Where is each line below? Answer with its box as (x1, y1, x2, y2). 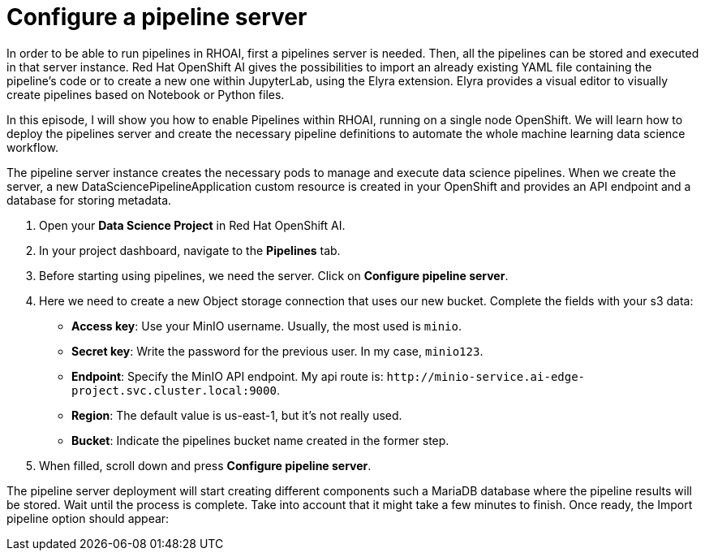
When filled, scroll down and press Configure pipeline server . (39, 458, 372, 473)
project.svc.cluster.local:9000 (71, 383, 277, 397)
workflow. (6, 140, 58, 154)
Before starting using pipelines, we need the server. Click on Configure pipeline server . (39, 268, 509, 283)
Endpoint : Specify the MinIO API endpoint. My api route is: (71, 369, 384, 383)
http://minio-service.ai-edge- (386, 369, 586, 383)
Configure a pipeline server (6, 3, 307, 31)
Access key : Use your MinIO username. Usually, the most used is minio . (71, 318, 462, 333)
